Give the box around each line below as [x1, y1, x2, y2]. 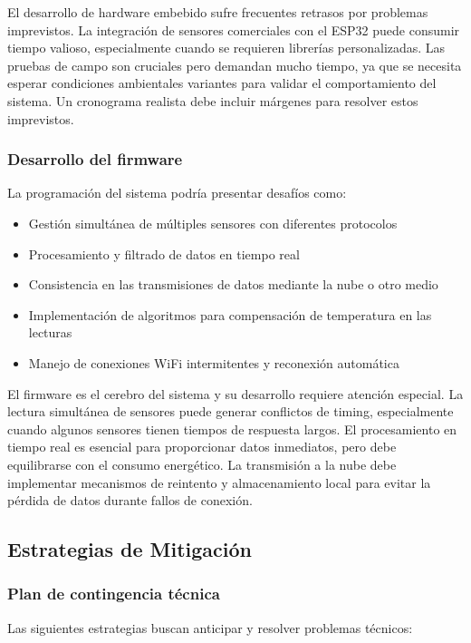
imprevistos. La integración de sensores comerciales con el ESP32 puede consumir [7, 20, 460, 39]
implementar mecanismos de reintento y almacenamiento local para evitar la [7, 473, 431, 492]
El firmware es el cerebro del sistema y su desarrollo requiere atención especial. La [7, 384, 464, 403]
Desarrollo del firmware [7, 148, 183, 170]
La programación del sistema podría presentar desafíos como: [7, 183, 347, 202]
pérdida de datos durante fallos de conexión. [7, 491, 253, 510]
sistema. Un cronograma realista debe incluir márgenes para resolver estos [7, 91, 418, 110]
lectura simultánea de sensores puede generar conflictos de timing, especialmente [7, 402, 454, 421]
